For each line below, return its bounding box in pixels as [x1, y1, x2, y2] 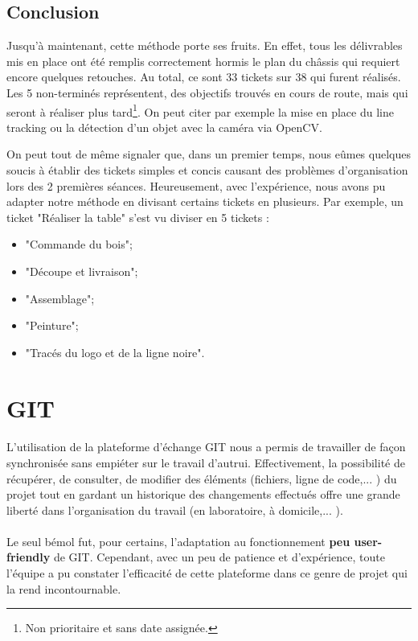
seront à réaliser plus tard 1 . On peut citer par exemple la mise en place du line [6, 101, 394, 120]
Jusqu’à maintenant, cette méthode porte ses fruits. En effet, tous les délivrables [6, 37, 403, 54]
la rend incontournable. [6, 580, 121, 597]
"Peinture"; [25, 317, 79, 334]
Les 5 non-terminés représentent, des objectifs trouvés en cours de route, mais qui [6, 84, 408, 101]
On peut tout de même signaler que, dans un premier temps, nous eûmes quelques [6, 146, 411, 162]
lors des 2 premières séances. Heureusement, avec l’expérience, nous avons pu [6, 177, 386, 194]
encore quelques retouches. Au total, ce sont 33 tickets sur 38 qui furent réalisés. [6, 68, 401, 85]
